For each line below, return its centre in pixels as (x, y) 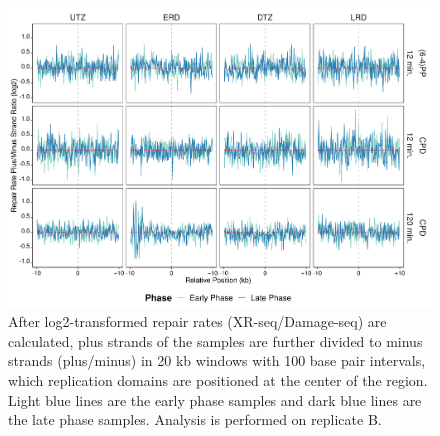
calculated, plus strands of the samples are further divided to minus (215, 340)
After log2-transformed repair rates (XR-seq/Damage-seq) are (197, 321)
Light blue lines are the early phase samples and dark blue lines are (215, 399)
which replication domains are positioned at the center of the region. (218, 380)
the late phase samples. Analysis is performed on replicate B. (195, 419)
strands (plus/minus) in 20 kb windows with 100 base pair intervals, (217, 360)
